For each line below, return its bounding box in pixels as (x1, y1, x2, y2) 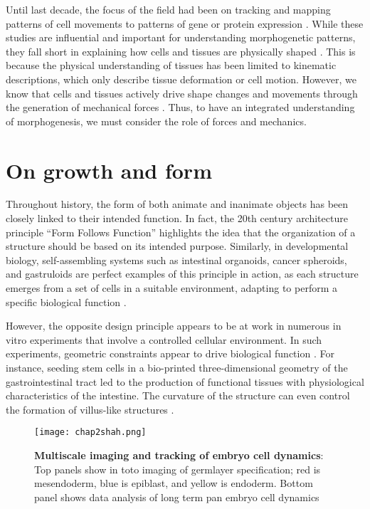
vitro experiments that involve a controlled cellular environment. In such (6, 332, 322, 347)
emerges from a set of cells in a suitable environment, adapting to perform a (6, 280, 337, 295)
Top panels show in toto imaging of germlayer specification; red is (34, 461, 321, 476)
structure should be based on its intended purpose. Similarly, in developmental (6, 238, 349, 253)
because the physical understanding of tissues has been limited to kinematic (6, 58, 337, 73)
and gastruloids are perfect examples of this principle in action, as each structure (6, 266, 359, 281)
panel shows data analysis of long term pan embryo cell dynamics (34, 489, 319, 504)
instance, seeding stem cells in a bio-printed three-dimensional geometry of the (6, 360, 348, 374)
